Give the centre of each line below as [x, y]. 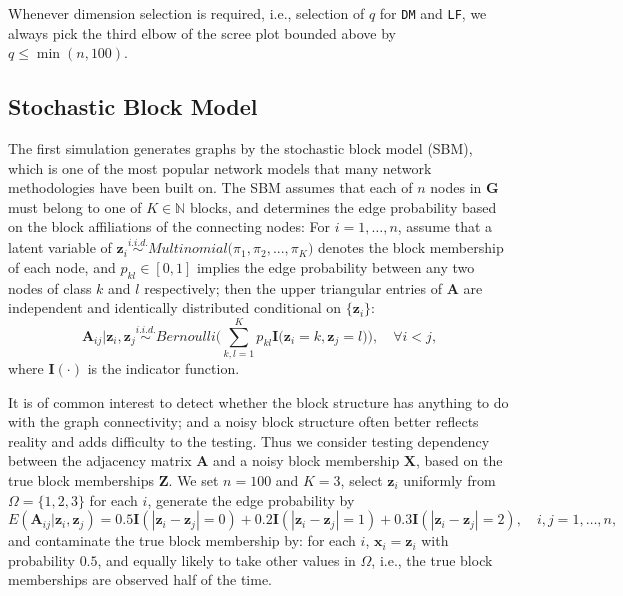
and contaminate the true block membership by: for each [182, 540]
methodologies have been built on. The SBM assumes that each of [210, 187]
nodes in [456, 187]
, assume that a [445, 226]
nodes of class [50, 287]
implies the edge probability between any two [335, 266]
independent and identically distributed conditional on [175, 307]
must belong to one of [75, 206]
